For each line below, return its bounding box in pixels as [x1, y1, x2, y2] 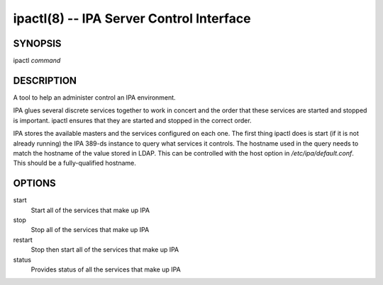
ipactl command [13, 57, 61, 65]
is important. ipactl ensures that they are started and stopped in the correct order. [13, 116, 252, 124]
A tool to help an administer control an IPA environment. [13, 93, 177, 102]
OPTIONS [13, 178, 56, 190]
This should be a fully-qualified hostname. [13, 159, 136, 168]
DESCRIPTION [13, 74, 77, 86]
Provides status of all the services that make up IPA [30, 265, 181, 274]
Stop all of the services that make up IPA [30, 226, 150, 234]
